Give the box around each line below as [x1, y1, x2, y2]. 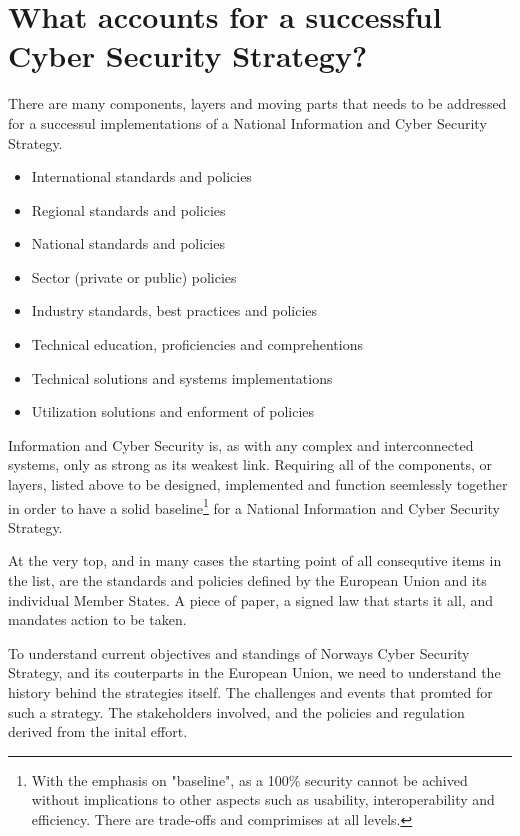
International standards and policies [31, 166, 252, 187]
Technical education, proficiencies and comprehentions [31, 334, 363, 355]
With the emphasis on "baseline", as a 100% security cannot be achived [31, 769, 468, 790]
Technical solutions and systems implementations [31, 367, 333, 388]
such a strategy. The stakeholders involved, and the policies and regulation [8, 701, 465, 722]
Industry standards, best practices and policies [31, 300, 318, 321]
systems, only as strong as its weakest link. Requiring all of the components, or [8, 454, 492, 475]
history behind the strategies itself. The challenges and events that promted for [8, 682, 493, 703]
